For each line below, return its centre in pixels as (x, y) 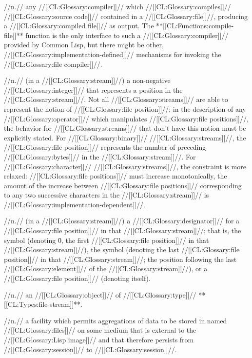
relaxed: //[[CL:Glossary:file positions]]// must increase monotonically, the (116, 176)
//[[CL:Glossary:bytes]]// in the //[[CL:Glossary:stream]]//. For (100, 156)
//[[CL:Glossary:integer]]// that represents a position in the (93, 89)
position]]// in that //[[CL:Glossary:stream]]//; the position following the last (120, 259)
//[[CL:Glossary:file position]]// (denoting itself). (77, 278)
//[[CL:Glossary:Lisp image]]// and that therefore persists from (99, 339)
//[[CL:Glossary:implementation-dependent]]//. (75, 204)
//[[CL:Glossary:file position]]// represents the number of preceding (105, 147)
